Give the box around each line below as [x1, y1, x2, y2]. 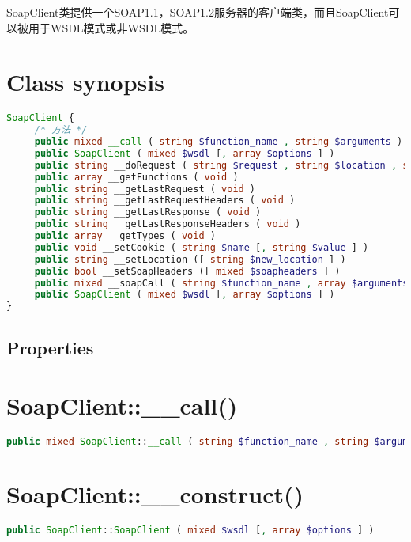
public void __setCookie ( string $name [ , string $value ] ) [34, 241, 369, 253]
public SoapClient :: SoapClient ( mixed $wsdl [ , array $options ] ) [6, 525, 375, 536]
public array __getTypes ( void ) [34, 230, 216, 242]
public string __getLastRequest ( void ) [34, 183, 256, 195]
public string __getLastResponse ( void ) [34, 207, 262, 218]
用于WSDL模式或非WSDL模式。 [28, 19, 194, 36]
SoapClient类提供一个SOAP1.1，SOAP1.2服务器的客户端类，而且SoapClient [6, 4, 389, 20]
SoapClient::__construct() [6, 478, 304, 510]
